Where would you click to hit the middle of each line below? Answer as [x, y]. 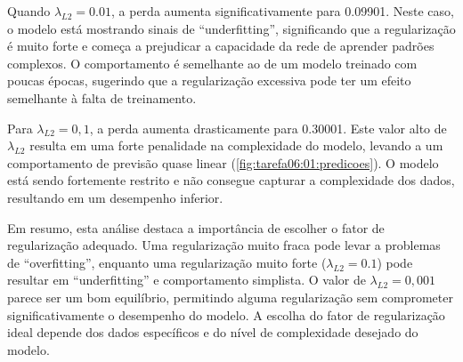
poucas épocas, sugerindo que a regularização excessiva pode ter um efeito [209, 80]
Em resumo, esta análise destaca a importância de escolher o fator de [196, 227]
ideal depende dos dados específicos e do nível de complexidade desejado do [213, 332]
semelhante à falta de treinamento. [102, 97]
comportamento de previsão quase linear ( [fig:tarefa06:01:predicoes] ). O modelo [223, 162]
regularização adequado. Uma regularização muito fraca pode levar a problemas [224, 245]
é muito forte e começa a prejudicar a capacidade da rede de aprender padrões [221, 46]
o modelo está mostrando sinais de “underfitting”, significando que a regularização [231, 28]
